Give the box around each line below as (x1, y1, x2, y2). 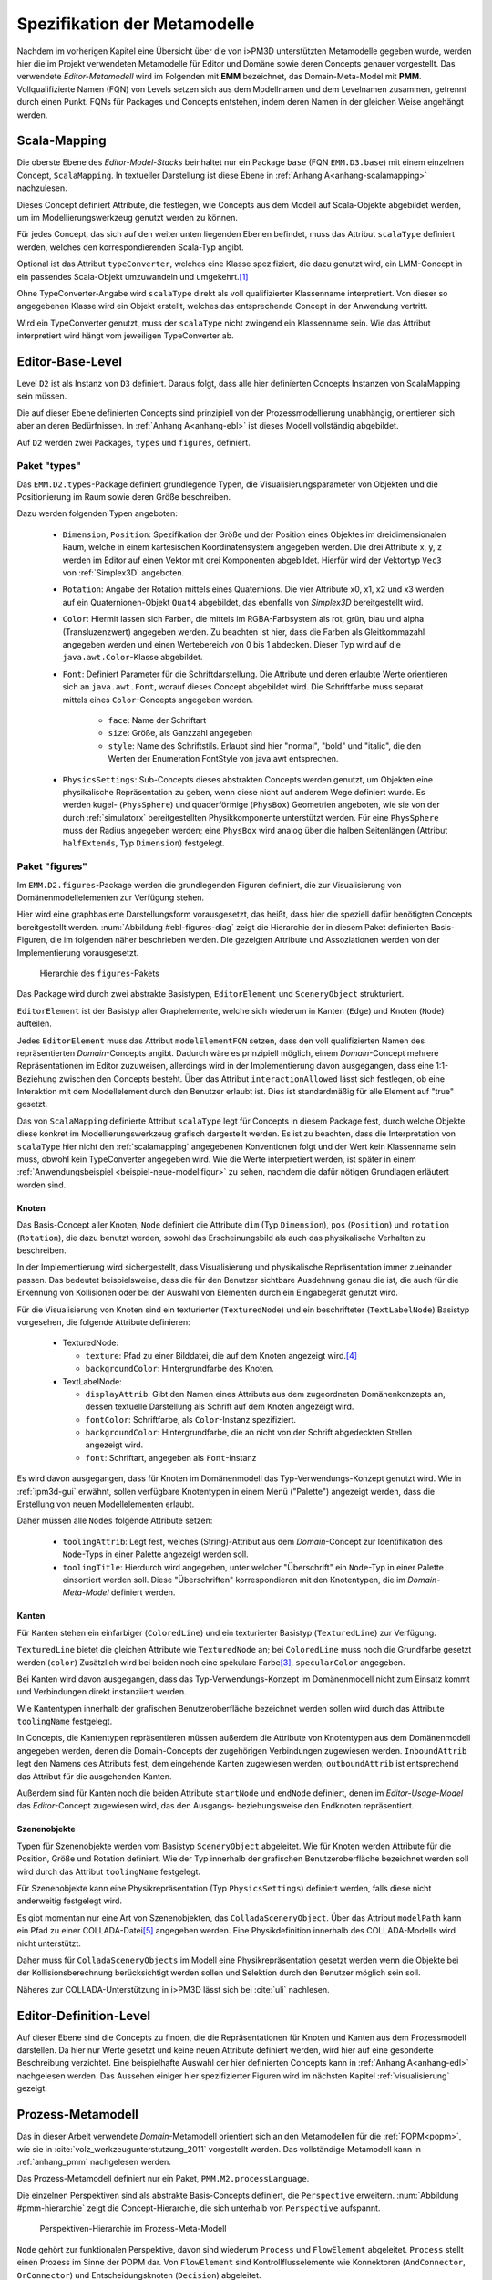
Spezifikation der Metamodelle (16, 14, 255, 34)
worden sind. (16, 1179, 67, 1190)
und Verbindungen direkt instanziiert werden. (16, 1686, 187, 1697)
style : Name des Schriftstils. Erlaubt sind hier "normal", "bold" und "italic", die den (108, 740, 422, 751)
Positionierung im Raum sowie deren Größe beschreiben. (16, 492, 231, 503)
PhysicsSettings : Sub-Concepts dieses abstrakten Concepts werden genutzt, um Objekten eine (62, 773, 433, 784)
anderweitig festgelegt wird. (16, 1895, 123, 1906)
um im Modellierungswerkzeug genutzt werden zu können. (16, 212, 239, 223)
